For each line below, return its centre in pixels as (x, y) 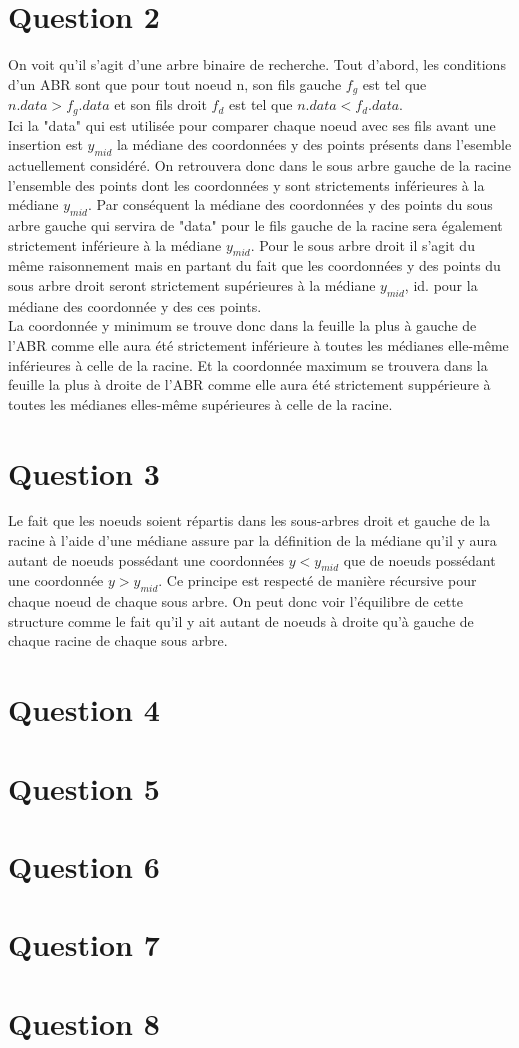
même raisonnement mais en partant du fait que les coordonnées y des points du (254, 265)
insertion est (45, 144)
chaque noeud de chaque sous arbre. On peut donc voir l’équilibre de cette (235, 601)
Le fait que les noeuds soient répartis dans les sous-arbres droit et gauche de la (249, 520)
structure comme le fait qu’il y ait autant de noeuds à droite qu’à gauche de (241, 620)
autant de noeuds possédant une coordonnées (146, 559)
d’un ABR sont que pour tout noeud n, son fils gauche (175, 83)
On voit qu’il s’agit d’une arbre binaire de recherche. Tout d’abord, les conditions (257, 64)
